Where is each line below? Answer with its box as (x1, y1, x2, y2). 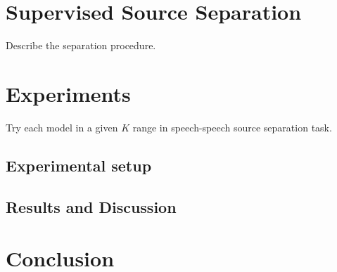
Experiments (6, 79, 131, 108)
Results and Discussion (6, 195, 177, 217)
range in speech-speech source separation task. (132, 119, 332, 134)
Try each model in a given (6, 119, 118, 134)
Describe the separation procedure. (6, 38, 156, 53)
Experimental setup (6, 154, 152, 176)
